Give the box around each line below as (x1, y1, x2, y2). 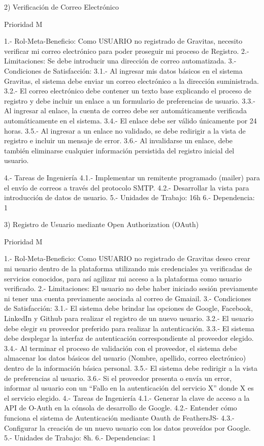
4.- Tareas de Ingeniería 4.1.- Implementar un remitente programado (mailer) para (4, 172, 260, 182)
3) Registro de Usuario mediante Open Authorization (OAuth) (4, 219, 199, 230)
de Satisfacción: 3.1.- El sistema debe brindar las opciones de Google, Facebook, (4, 303, 253, 313)
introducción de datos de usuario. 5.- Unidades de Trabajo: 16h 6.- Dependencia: (4, 192, 255, 203)
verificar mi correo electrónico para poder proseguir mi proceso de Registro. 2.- (4, 45, 249, 56)
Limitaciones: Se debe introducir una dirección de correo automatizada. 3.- (4, 55, 237, 66)
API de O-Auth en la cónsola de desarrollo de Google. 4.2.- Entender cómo (4, 402, 237, 413)
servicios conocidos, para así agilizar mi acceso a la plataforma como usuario (4, 273, 242, 283)
